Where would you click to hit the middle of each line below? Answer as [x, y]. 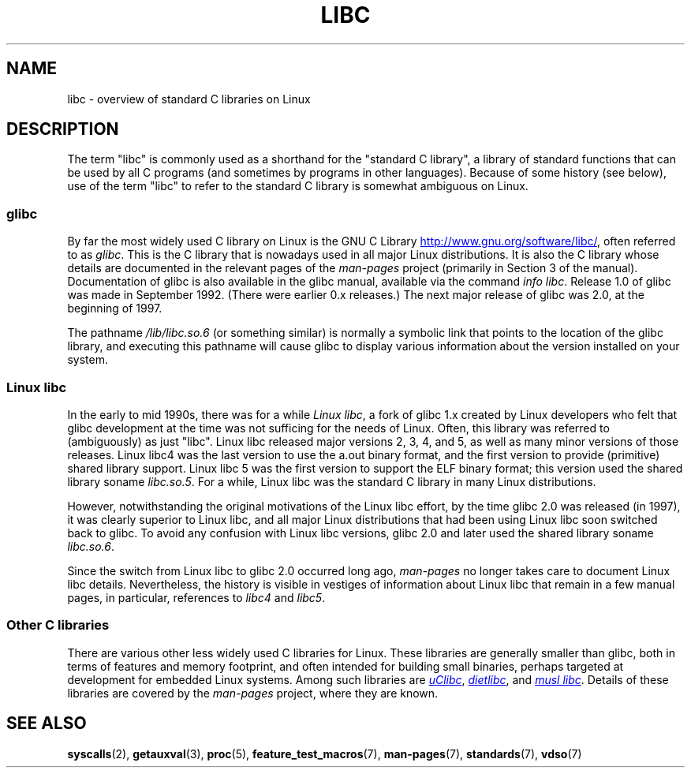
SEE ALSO [47, 724]
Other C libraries [58, 625]
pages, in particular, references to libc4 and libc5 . [196, 597]
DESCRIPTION [63, 129]
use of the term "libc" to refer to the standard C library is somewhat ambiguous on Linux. [298, 186]
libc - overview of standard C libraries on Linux [189, 99]
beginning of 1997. [115, 308]
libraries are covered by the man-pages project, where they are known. [253, 693]
